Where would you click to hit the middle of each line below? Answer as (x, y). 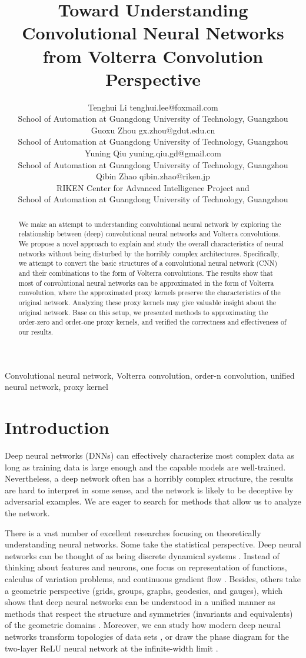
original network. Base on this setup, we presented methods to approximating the (143, 312)
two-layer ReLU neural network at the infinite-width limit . (112, 648)
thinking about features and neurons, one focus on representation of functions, (146, 567)
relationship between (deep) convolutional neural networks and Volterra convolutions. (149, 234)
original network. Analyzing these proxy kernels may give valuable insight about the (147, 303)
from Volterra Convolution (153, 56)
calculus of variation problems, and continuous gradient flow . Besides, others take (153, 578)
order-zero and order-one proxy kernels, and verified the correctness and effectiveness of (152, 322)
